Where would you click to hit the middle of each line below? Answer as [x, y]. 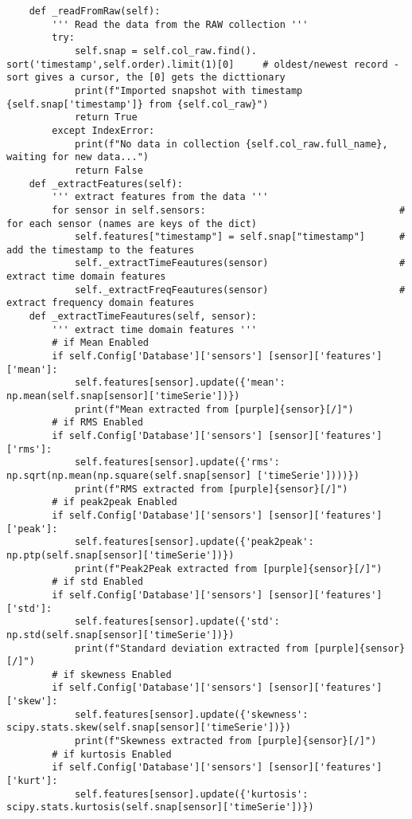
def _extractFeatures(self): [106, 184]
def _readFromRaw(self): [95, 11]
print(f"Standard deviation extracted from [191, 648]
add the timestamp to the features [101, 250]
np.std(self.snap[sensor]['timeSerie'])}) [120, 635]
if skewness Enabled [117, 674]
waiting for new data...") [78, 157]
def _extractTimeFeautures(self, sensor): [143, 317]
